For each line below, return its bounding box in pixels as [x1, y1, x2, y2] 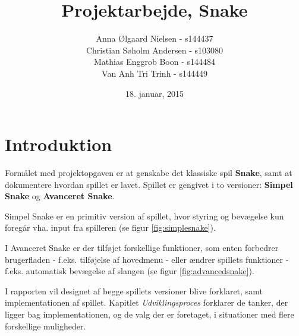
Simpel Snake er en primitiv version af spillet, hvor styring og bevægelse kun [5, 209, 284, 222]
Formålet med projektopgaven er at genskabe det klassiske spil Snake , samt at [5, 167, 292, 179]
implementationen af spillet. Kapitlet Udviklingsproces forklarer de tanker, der [5, 296, 288, 309]
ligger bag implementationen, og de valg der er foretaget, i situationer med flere [5, 307, 294, 320]
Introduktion [5, 132, 112, 156]
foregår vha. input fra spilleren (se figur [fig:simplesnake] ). [5, 221, 216, 234]
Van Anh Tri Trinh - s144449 [102, 67, 207, 79]
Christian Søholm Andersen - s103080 [86, 43, 224, 56]
